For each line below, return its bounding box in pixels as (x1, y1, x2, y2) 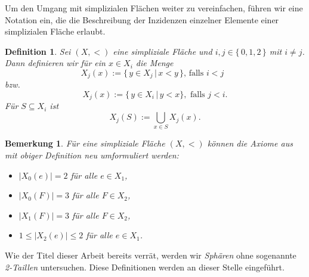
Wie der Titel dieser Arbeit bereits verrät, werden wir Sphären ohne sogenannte (5, 248, 296, 261)
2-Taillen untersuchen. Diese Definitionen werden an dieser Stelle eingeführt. (5, 260, 285, 273)
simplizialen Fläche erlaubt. (5, 25, 106, 38)
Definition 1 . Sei (5, 45, 71, 57)
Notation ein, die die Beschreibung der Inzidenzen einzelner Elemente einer (5, 13, 279, 26)
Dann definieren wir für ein (5, 57, 106, 69)
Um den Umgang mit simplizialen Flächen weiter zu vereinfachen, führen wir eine (5, 2, 303, 14)
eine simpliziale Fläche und (113, 45, 212, 57)
